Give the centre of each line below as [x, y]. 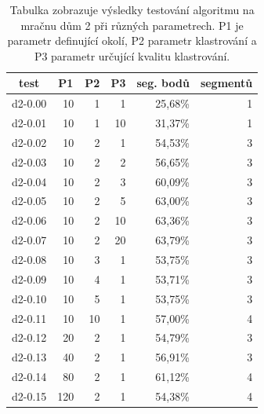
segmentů [226, 83]
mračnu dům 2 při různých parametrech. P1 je [132, 25]
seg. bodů [163, 83]
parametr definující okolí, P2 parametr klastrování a [132, 40]
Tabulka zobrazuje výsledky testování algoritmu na [132, 9]
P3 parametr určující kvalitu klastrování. [132, 55]
